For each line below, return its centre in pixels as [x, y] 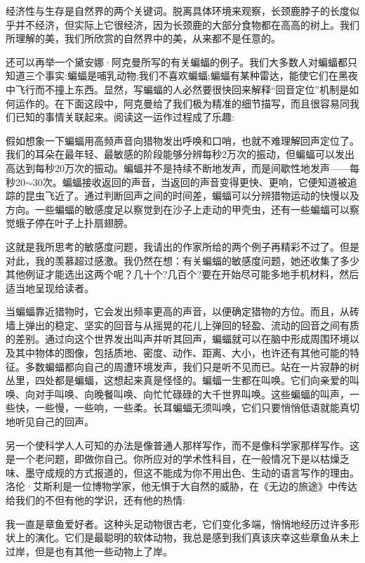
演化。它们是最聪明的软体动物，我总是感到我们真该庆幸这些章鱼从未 [192, 537]
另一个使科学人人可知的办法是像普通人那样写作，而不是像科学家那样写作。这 [182, 445]
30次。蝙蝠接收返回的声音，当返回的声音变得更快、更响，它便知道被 [190, 181]
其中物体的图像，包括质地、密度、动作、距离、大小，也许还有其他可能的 [182, 353]
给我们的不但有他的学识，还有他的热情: [95, 500]
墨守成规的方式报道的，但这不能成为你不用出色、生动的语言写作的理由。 [192, 472]
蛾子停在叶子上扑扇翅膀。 [74, 223]
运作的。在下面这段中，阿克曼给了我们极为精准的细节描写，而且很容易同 [182, 103]
